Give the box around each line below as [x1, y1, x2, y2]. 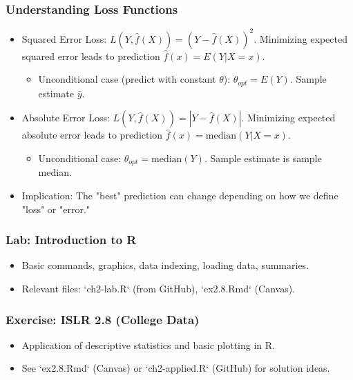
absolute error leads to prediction [21, 128, 163, 142]
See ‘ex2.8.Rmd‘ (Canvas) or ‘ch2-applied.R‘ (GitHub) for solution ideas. [21, 361, 330, 375]
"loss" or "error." [21, 201, 90, 216]
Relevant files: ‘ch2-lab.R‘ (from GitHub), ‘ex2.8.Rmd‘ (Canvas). [21, 281, 296, 295]
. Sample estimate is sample [204, 150, 322, 165]
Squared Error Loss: [21, 31, 107, 46]
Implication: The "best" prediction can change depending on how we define [21, 188, 338, 202]
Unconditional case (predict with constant [38, 72, 216, 86]
